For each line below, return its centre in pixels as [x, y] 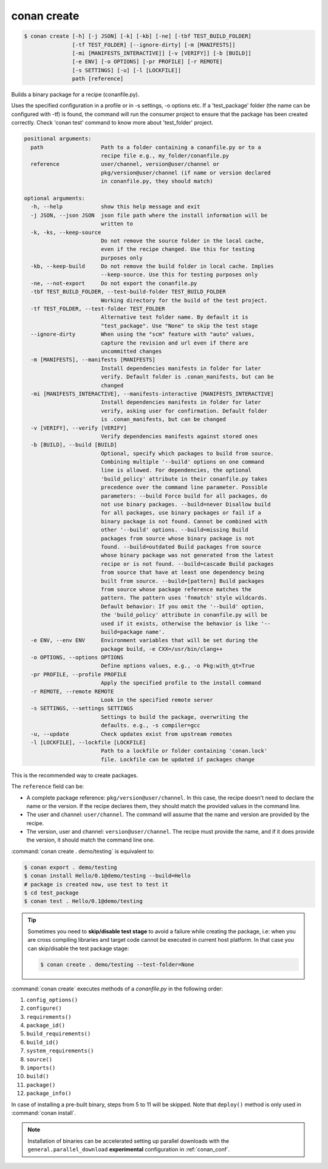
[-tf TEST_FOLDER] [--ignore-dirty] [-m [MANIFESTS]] [154, 45]
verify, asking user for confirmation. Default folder [184, 411]
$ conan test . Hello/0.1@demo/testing [83, 901]
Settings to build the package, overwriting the [174, 717]
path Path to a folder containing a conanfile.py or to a [146, 147]
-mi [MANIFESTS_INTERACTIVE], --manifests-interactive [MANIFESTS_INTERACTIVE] [152, 394]
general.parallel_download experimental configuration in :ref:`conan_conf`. [129, 1150]
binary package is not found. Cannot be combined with [184, 521]
